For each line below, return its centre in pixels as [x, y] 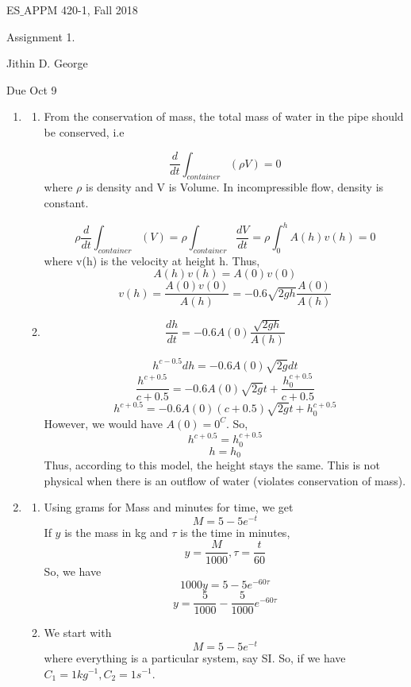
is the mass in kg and [116, 532]
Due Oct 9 [32, 89]
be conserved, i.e [84, 131]
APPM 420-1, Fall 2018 [81, 10]
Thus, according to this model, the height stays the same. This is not [212, 465]
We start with [78, 633]
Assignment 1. [41, 36]
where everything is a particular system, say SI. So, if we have [195, 657]
